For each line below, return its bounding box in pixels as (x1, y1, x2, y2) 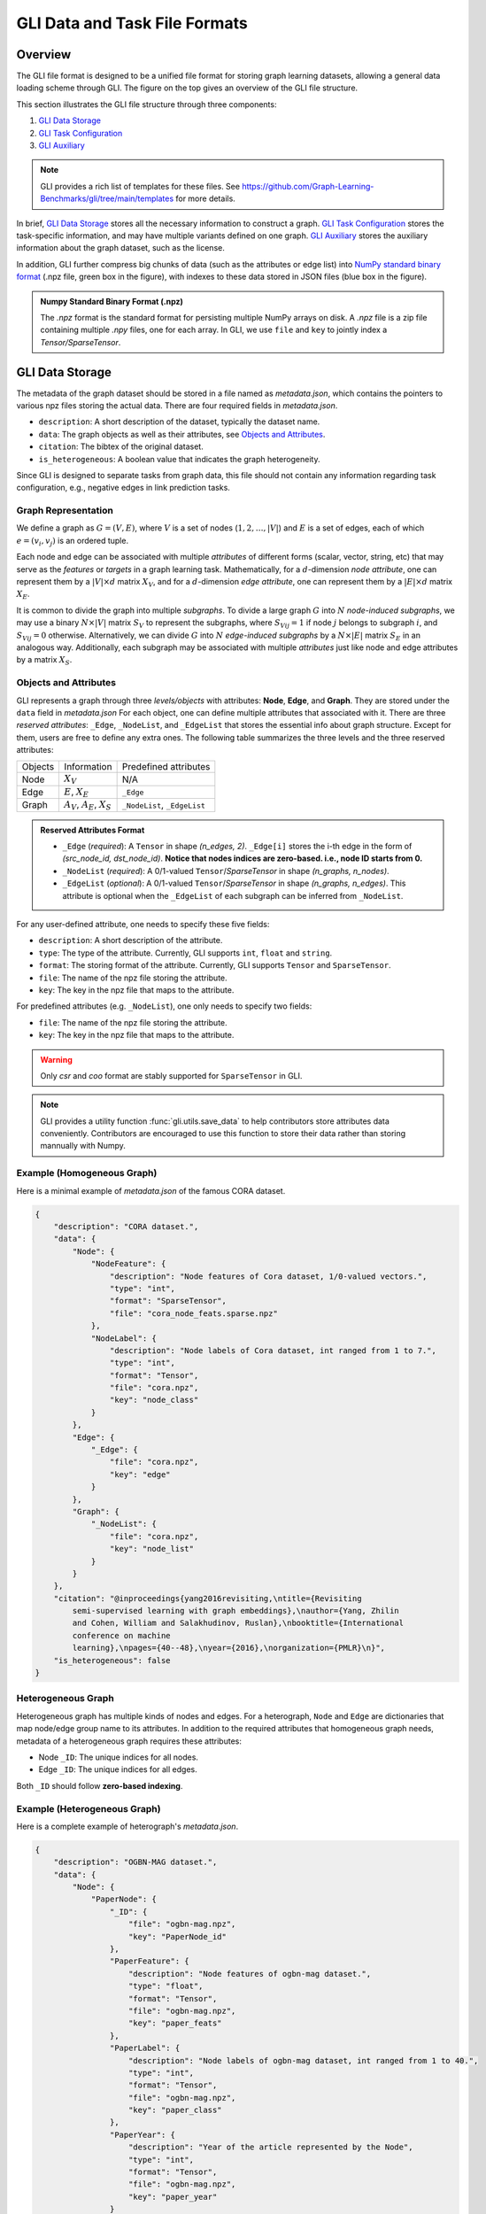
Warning (40, 1054, 73, 1064)
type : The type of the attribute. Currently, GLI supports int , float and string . (38, 948, 333, 958)
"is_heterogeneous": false (53, 1655, 172, 1665)
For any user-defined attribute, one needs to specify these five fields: (16, 919, 270, 929)
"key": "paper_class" (128, 2105, 222, 2116)
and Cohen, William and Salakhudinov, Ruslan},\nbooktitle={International (72, 1618, 405, 1629)
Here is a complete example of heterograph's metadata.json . (16, 1821, 239, 1831)
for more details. (175, 193, 236, 204)
